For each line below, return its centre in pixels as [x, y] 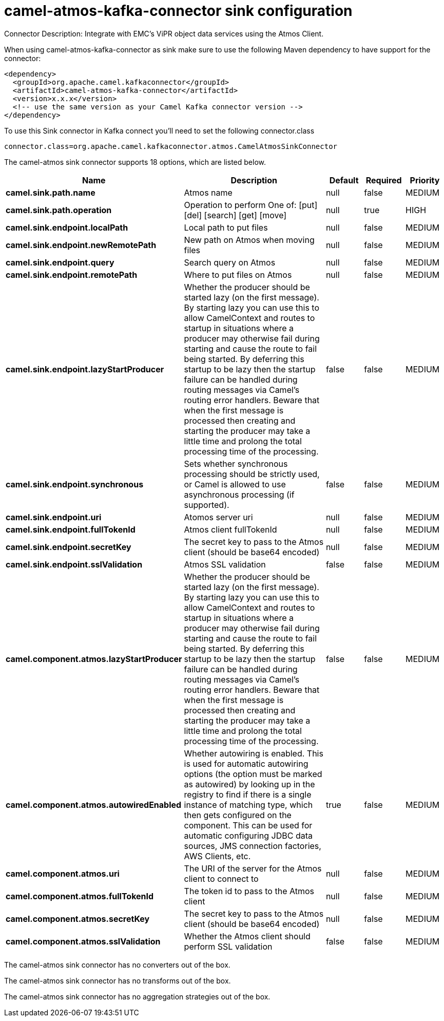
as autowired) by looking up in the [249, 784]
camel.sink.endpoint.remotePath [72, 275]
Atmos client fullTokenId [230, 529]
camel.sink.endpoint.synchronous [75, 484]
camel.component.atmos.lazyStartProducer [94, 659]
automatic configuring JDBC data [248, 835]
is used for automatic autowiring [246, 763]
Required [384, 180]
